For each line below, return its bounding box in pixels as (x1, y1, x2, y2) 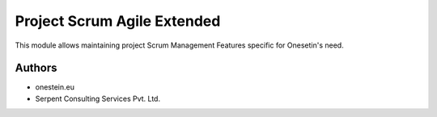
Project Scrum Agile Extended (15, 12, 221, 30)
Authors (15, 61, 57, 75)
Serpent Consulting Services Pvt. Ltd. (35, 94, 161, 103)
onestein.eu (35, 82, 74, 92)
